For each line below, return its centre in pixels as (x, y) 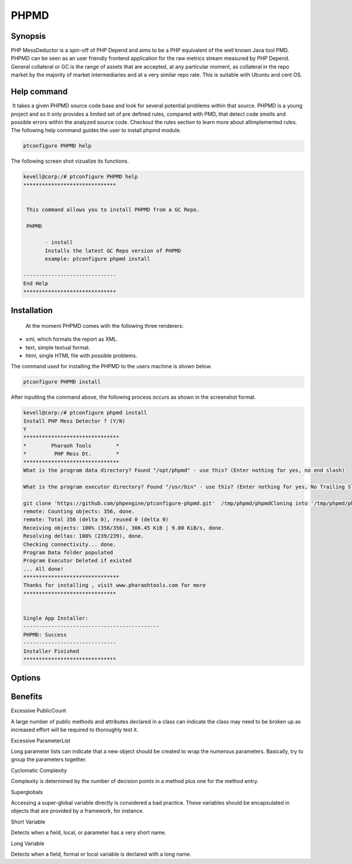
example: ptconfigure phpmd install (98, 259)
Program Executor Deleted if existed (77, 561)
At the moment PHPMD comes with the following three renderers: (105, 325)
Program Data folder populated (68, 552)
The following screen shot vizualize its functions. (70, 161)
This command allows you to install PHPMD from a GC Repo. (113, 209)
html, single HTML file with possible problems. (82, 355)
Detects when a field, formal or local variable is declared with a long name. (101, 854)
